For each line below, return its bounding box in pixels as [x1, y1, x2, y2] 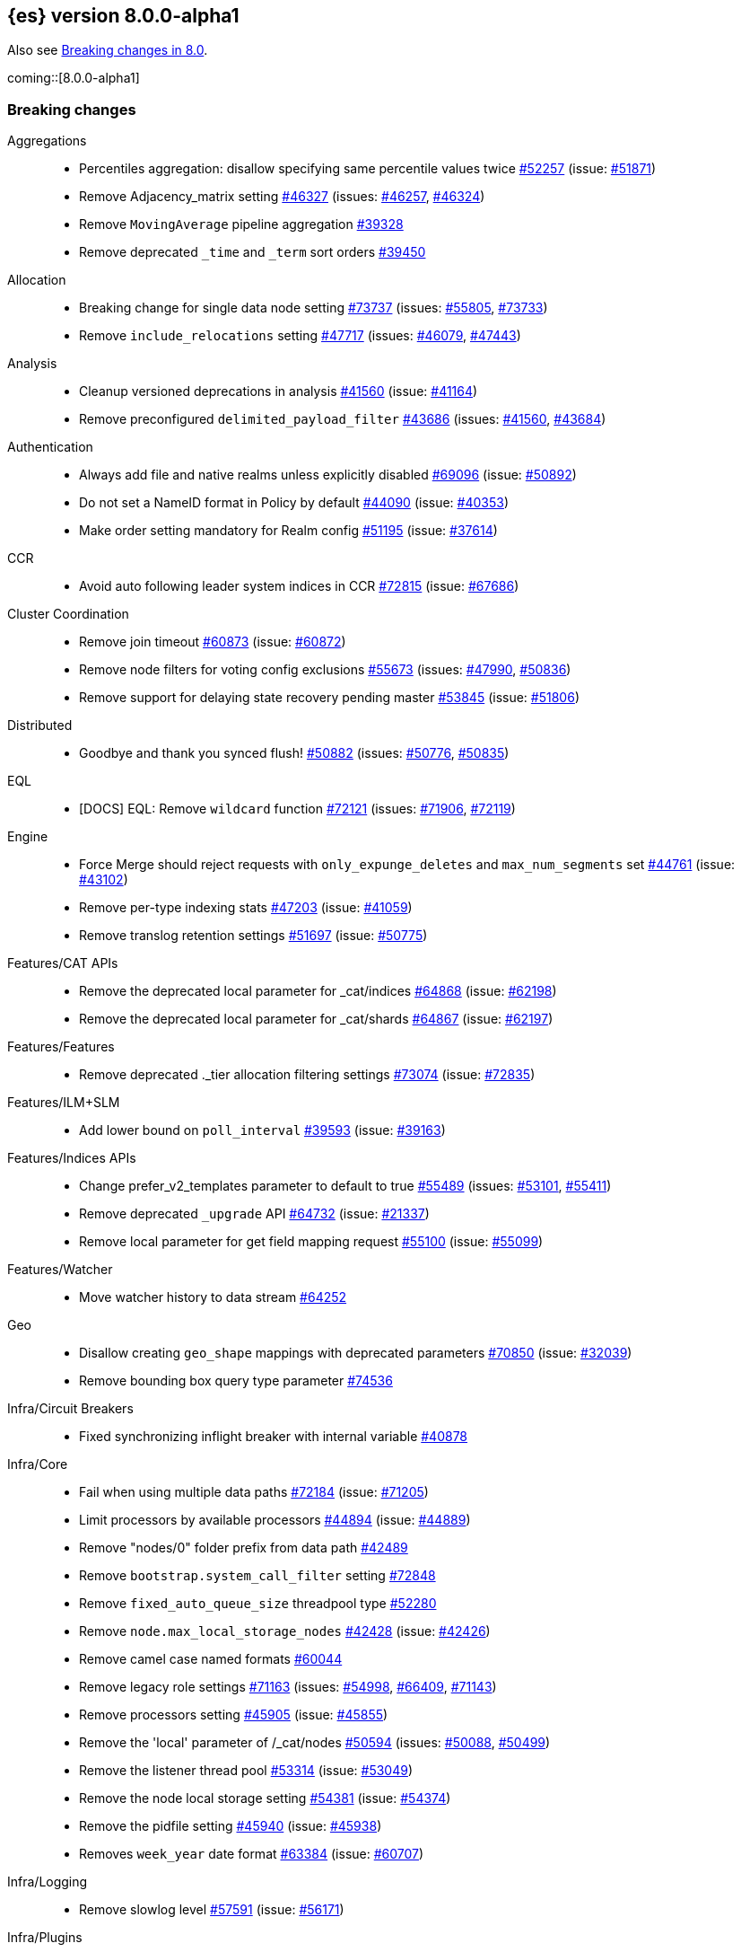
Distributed [7, 717, 73, 734]
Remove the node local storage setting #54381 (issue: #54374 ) [79, 1790, 451, 1807]
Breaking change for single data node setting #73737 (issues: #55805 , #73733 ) [79, 300, 548, 316]
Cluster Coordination [7, 606, 129, 622]
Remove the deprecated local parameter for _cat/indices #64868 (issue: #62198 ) [79, 983, 557, 999]
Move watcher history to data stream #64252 [79, 1289, 347, 1306]
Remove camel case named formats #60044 [79, 1651, 343, 1667]
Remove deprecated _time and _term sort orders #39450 [79, 244, 426, 260]
